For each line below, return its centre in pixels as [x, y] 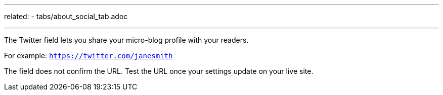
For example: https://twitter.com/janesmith [88, 56]
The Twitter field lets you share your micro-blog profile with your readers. [126, 40]
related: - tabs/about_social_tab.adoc [66, 16]
